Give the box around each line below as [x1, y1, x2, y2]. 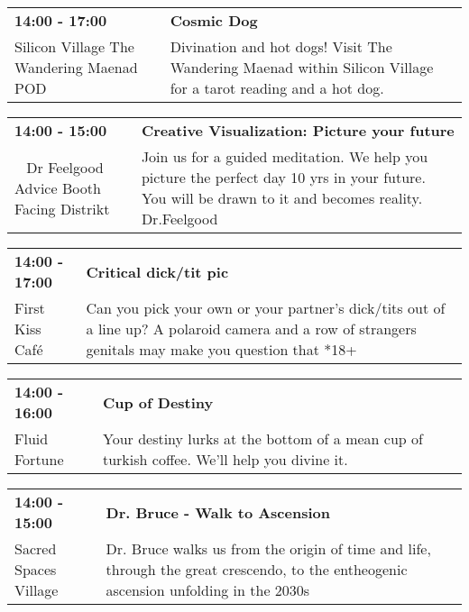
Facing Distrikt [14, 197, 110, 219]
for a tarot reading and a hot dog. [170, 78, 384, 98]
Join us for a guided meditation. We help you [141, 146, 428, 167]
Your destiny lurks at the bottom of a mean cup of [102, 428, 423, 449]
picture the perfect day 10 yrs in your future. [141, 167, 426, 187]
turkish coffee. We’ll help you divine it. [102, 449, 348, 470]
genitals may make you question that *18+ [86, 339, 357, 360]
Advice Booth [14, 177, 101, 198]
